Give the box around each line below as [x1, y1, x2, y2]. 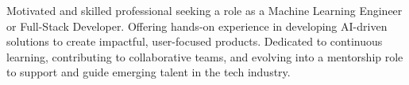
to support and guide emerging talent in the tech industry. [6, 64, 291, 80]
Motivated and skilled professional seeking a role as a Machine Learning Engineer [6, 2, 403, 18]
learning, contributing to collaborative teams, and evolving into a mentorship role [6, 48, 403, 65]
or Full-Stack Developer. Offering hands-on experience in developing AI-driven [6, 17, 388, 34]
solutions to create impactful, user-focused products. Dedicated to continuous [6, 33, 383, 50]
